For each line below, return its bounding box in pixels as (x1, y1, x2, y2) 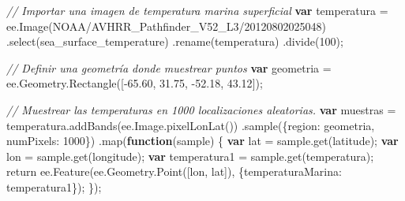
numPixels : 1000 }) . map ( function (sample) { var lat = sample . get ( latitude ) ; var (6, 132, 399, 149)
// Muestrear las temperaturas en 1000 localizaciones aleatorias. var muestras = (6, 101, 396, 117)
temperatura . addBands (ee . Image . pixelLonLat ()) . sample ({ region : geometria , (6, 117, 375, 133)
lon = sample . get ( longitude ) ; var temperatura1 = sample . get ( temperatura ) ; (6, 147, 374, 164)
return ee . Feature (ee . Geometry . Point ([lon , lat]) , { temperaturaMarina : (6, 163, 342, 180)
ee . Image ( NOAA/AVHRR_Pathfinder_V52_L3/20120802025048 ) (6, 17, 326, 34)
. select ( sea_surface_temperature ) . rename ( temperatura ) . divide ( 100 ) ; (6, 33, 343, 50)
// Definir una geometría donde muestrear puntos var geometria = (6, 59, 332, 76)
